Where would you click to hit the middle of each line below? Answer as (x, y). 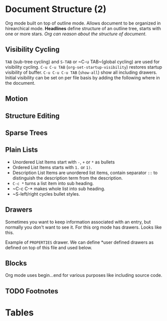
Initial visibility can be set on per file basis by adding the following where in (82, 77)
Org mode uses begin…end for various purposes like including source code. (84, 275)
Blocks (16, 263)
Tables (20, 312)
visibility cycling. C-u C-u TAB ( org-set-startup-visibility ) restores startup (84, 67)
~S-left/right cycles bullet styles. (46, 194)
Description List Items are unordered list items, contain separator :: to (85, 173)
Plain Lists (22, 150)
